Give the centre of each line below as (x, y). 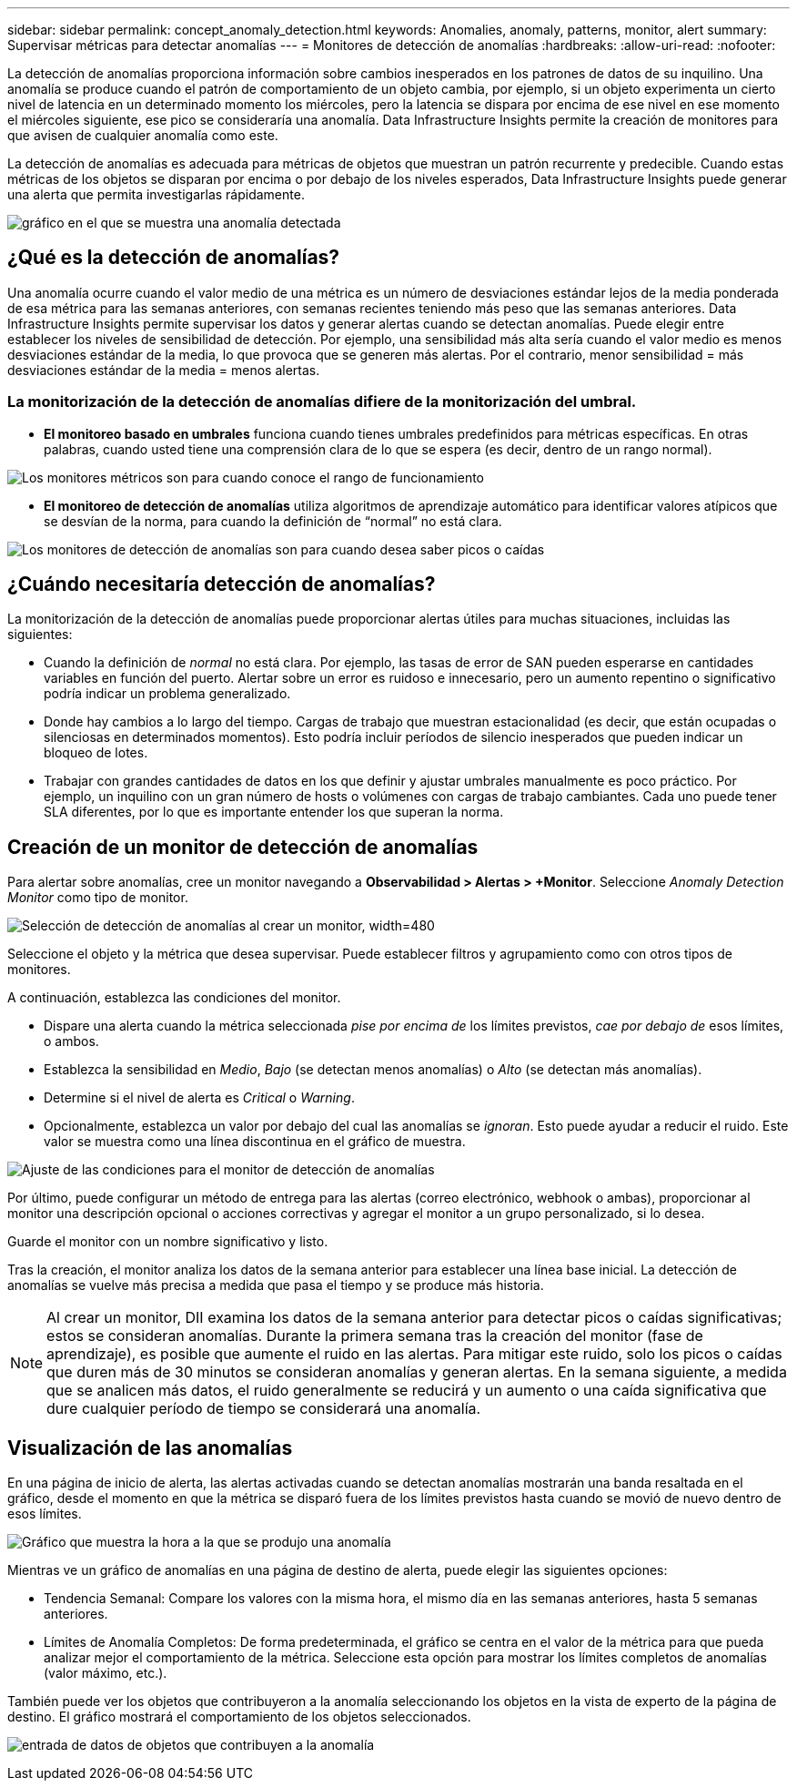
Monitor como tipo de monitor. (98, 898)
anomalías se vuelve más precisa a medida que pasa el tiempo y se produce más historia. (276, 1285)
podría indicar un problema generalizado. (167, 694)
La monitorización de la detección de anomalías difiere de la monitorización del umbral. (322, 402)
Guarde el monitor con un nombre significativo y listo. (168, 1242)
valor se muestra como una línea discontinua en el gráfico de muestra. (255, 1142)
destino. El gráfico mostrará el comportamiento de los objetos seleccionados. (239, 1717)
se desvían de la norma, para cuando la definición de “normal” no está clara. (273, 521)
